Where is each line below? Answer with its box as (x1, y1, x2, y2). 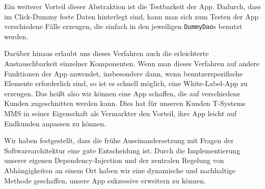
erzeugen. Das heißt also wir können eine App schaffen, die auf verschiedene (4, 88, 241, 98)
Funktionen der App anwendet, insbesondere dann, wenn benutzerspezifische (4, 68, 243, 78)
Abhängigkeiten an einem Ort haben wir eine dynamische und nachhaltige (4, 165, 236, 175)
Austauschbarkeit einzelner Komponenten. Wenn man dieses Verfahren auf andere (4, 58, 260, 69)
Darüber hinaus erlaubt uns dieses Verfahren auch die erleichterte (4, 48, 209, 59)
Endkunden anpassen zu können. (4, 118, 106, 128)
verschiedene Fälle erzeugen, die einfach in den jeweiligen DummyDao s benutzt (4, 21, 243, 32)
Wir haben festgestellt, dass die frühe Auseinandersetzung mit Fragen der (4, 135, 234, 146)
